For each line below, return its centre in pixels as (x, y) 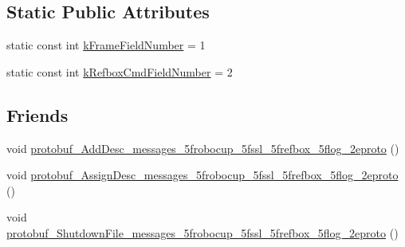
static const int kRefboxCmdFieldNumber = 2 (120, 71)
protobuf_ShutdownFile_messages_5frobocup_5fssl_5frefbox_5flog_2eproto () (202, 232)
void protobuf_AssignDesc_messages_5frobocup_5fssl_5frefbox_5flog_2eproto (202, 175)
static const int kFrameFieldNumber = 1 (106, 45)
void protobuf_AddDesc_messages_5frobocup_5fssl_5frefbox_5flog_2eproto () (203, 148)
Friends (37, 114)
